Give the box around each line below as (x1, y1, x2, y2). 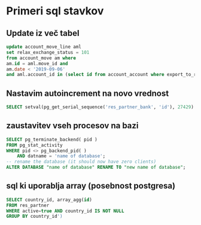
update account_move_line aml (6, 44, 82, 50)
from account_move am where (6, 55, 77, 61)
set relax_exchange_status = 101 (6, 49, 90, 55)
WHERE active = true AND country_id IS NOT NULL (6, 208, 124, 214)
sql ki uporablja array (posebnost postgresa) (6, 181, 175, 191)
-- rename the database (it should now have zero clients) (6, 159, 157, 165)
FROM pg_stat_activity (6, 142, 63, 148)
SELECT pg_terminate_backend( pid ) (6, 136, 98, 142)
